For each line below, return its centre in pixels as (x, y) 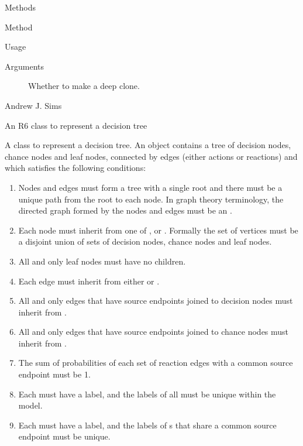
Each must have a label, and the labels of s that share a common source (147, 425)
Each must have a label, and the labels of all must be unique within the (147, 394)
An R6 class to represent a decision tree (76, 125)
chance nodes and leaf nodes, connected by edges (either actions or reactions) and (151, 156)
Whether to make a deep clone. (84, 86)
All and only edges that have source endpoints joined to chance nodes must (154, 332)
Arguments (25, 66)
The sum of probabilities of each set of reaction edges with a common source (156, 363)
